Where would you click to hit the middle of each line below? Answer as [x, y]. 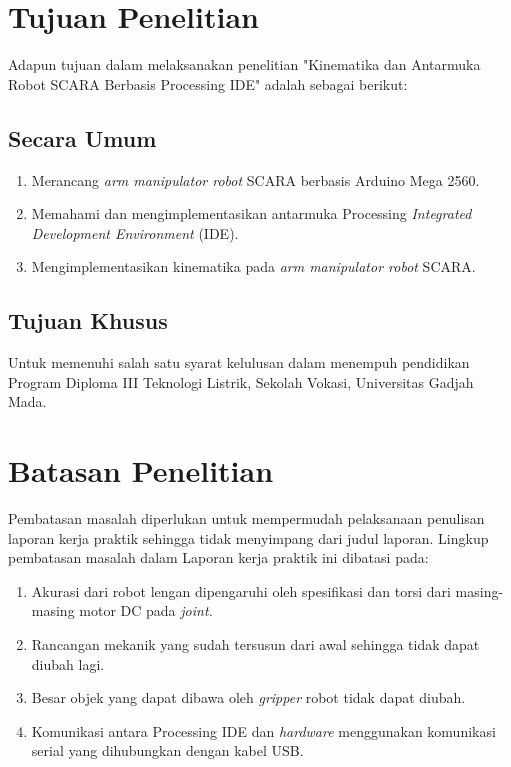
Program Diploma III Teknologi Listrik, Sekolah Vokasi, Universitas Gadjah [241, 381]
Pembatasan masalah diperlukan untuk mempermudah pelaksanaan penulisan [246, 518]
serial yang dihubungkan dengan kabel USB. [167, 750]
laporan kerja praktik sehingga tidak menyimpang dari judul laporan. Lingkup [248, 537]
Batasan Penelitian [141, 470]
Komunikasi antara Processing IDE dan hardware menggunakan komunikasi [263, 730]
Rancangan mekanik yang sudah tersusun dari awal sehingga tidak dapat [255, 643]
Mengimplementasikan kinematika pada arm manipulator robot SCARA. [253, 266]
